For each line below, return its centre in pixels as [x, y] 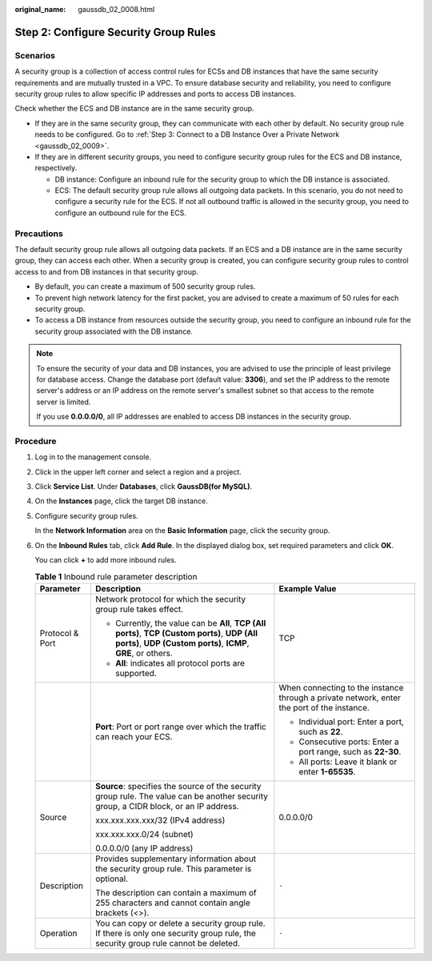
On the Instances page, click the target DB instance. [121, 501]
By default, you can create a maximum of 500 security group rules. [145, 286]
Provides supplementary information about [176, 859]
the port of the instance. [324, 707]
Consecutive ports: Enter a [349, 742]
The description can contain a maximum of [176, 892]
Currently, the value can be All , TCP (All [190, 623]
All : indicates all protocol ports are [180, 663]
